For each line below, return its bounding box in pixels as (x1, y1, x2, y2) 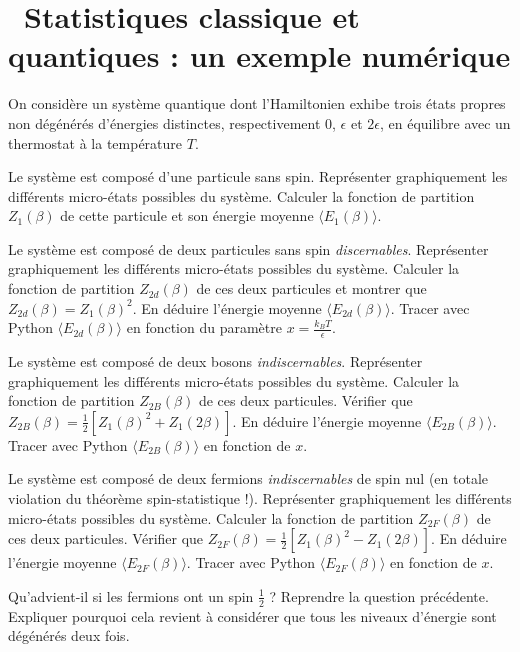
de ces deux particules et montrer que (196, 278, 427, 299)
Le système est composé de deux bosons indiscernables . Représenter (8, 351, 423, 372)
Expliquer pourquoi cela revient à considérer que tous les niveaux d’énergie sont (8, 605, 497, 626)
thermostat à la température (8, 132, 183, 153)
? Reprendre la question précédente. (269, 585, 489, 606)
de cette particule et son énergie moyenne (60, 205, 314, 226)
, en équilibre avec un (379, 112, 511, 133)
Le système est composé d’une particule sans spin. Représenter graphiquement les (8, 166, 508, 187)
